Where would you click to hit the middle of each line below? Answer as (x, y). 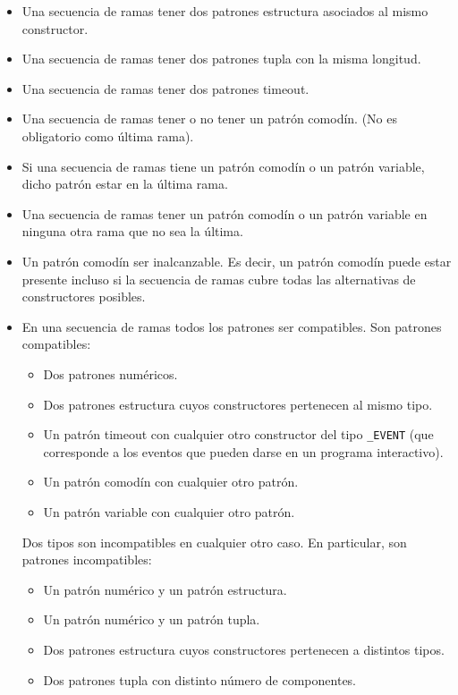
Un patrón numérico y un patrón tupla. (152, 619)
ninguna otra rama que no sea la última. (132, 231)
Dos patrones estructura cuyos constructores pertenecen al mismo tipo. (238, 404)
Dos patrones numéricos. (110, 373)
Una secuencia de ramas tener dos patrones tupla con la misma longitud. (221, 59)
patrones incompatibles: (87, 559)
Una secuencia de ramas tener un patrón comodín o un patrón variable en (225, 213)
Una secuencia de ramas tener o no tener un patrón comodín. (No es (209, 119)
